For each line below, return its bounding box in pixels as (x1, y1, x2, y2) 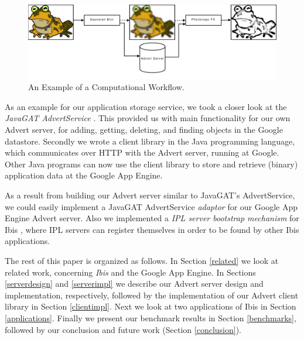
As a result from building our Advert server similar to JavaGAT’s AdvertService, (5, 189, 295, 201)
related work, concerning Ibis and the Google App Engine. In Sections (5, 266, 256, 278)
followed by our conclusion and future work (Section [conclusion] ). (5, 323, 241, 335)
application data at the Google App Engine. (5, 169, 163, 181)
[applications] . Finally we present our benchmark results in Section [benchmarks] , (5, 311, 296, 324)
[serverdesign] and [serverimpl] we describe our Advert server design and (5, 277, 264, 290)
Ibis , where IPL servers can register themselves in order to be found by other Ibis (5, 223, 299, 235)
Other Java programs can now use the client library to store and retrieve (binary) (5, 157, 298, 170)
